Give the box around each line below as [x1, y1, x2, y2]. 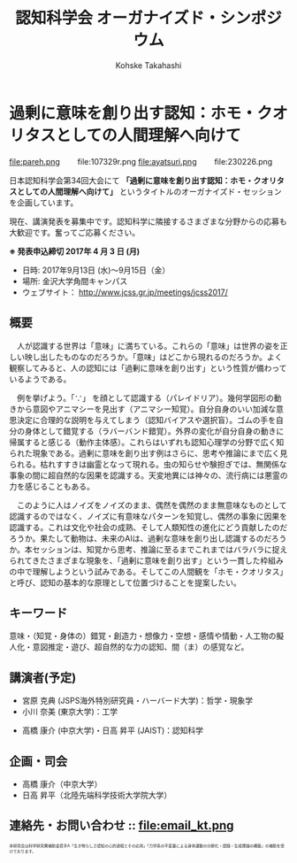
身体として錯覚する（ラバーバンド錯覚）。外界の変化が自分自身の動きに [24, 426, 285, 436]
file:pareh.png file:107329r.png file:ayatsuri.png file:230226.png [9, 156, 273, 166]
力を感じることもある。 [9, 481, 95, 491]
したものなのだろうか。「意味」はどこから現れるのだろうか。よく [47, 351, 283, 362]
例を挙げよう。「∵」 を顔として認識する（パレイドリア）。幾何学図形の [16, 392, 274, 403]
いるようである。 [9, 374, 72, 384]
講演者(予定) [9, 670, 77, 685]
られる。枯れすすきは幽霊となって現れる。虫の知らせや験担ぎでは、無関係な [9, 458, 287, 469]
